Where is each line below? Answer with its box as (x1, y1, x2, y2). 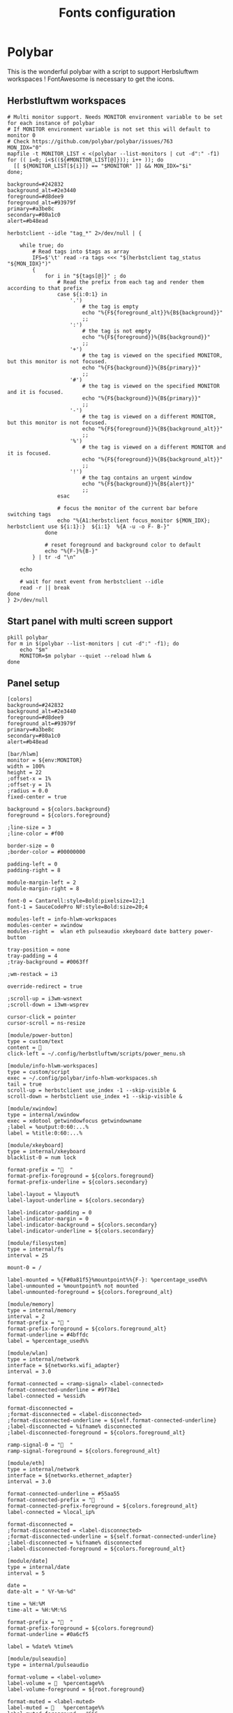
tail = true (7, 1081, 42, 1088)
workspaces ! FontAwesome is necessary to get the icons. (7, 75, 175, 83)
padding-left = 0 (7, 861, 58, 868)
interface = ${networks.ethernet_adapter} (7, 1472, 133, 1479)
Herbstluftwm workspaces (7, 95, 126, 107)
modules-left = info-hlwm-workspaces (7, 916, 117, 923)
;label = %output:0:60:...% (7, 1123, 89, 1131)
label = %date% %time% (7, 1643, 73, 1650)
